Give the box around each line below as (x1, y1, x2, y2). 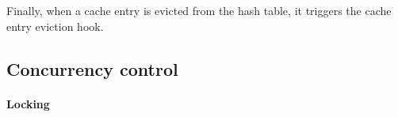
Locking (6, 95, 50, 111)
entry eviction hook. (6, 17, 104, 34)
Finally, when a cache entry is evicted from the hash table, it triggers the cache (6, 2, 392, 18)
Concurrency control (6, 56, 178, 81)
